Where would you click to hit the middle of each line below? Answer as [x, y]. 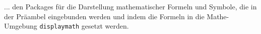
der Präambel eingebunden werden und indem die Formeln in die [104, 16]
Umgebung [21, 26]
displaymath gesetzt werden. [84, 26]
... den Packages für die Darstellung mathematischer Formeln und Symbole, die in [130, 6]
